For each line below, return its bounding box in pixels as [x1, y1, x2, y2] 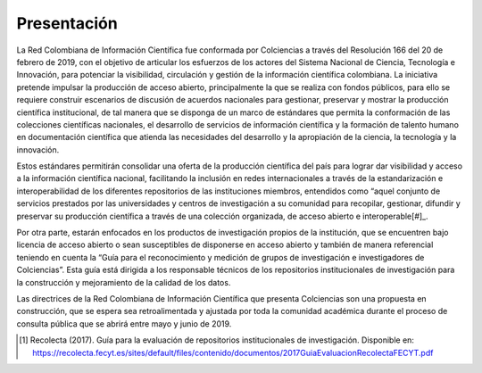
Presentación [16, 13, 118, 33]
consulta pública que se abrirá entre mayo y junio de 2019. [16, 318, 232, 329]
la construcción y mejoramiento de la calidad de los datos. [16, 277, 231, 287]
